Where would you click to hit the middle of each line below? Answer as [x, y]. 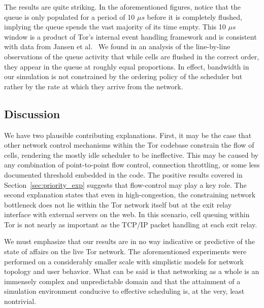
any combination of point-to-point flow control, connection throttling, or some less [132, 165]
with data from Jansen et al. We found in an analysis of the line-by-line [117, 46]
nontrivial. [20, 301]
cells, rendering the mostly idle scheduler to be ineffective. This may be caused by [131, 155]
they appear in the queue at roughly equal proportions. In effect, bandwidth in [127, 66]
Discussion [32, 113]
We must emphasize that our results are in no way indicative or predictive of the [129, 241]
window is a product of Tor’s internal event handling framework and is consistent [130, 36]
